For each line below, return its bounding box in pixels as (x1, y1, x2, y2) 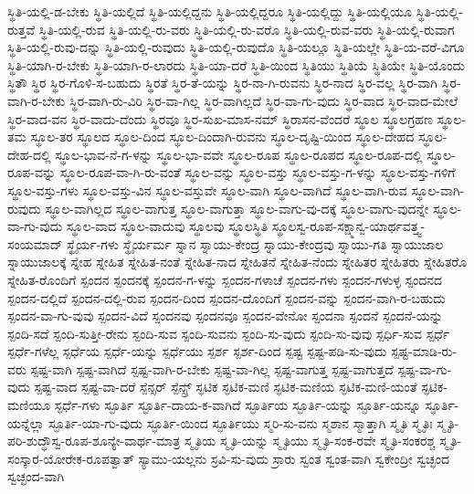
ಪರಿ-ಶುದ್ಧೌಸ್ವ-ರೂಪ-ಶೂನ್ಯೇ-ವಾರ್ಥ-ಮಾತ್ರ (7, 431, 181, 450)
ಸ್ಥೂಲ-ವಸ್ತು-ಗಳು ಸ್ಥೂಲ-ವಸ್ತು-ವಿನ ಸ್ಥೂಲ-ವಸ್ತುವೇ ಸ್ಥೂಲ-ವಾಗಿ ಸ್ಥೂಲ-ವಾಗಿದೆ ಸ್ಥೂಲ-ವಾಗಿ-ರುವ (7, 180, 407, 199)
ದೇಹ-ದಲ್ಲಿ (7, 144, 51, 163)
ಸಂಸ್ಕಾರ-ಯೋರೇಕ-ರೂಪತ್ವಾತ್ (7, 448, 134, 468)
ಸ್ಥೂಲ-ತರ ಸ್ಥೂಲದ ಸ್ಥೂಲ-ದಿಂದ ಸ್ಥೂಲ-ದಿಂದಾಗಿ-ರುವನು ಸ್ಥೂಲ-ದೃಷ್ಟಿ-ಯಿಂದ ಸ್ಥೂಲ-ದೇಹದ (30, 127, 415, 146)
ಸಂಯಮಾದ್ (7, 234, 63, 253)
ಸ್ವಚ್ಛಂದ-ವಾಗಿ (7, 467, 65, 486)
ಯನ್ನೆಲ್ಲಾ (7, 413, 45, 432)
